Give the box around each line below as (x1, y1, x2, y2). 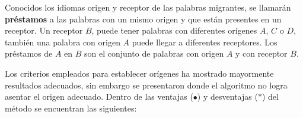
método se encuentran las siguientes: (5, 101, 137, 114)
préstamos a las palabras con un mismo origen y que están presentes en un (5, 12, 282, 25)
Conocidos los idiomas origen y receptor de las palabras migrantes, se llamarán (5, 1, 291, 13)
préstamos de (5, 47, 53, 60)
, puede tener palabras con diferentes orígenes (91, 24, 257, 37)
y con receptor (235, 47, 288, 60)
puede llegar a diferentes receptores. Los (132, 35, 278, 48)
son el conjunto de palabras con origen (84, 47, 224, 60)
